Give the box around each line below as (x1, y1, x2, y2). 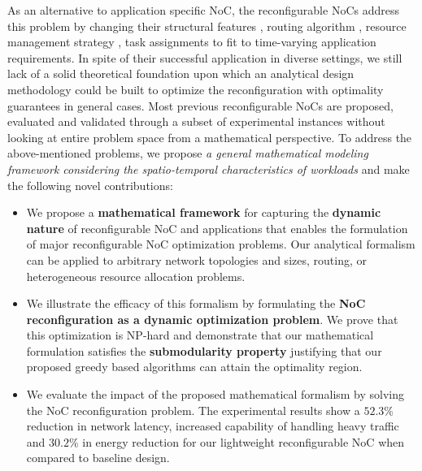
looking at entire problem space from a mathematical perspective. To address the (7, 128, 412, 145)
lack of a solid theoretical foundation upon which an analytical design (7, 65, 355, 82)
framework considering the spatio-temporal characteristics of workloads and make (7, 160, 410, 177)
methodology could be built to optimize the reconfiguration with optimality (7, 80, 384, 97)
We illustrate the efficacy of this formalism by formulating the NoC (26, 295, 366, 312)
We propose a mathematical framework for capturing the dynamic (26, 204, 381, 221)
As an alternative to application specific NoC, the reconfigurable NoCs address (7, 2, 399, 18)
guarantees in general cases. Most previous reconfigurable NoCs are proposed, (7, 97, 394, 114)
